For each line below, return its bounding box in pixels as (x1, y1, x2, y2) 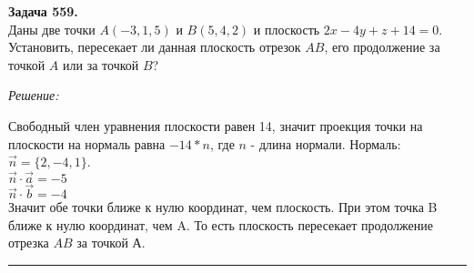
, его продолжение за (324, 37, 440, 56)
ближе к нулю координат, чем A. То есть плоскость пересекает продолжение (8, 215, 433, 234)
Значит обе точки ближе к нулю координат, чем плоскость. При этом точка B (8, 197, 438, 217)
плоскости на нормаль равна (8, 134, 166, 153)
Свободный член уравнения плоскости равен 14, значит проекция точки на (8, 116, 423, 135)
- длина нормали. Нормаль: (250, 134, 401, 153)
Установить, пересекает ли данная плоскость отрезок (8, 37, 301, 56)
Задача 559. (8, 2, 78, 20)
